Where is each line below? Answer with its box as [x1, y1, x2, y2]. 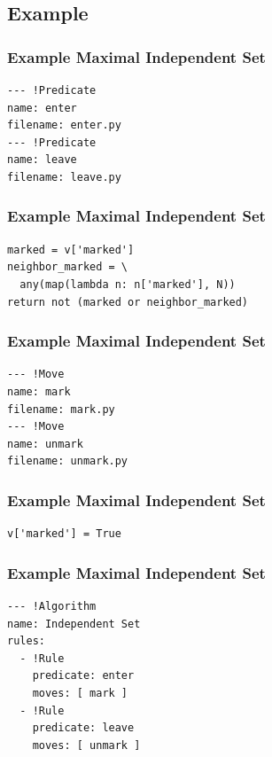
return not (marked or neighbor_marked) [7, 295, 249, 308]
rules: [7, 635, 45, 648]
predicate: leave [32, 722, 135, 735]
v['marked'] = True [7, 527, 121, 541]
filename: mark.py [7, 402, 115, 416]
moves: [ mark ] [32, 686, 128, 699]
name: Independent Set [7, 617, 141, 630]
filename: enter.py [7, 119, 121, 132]
